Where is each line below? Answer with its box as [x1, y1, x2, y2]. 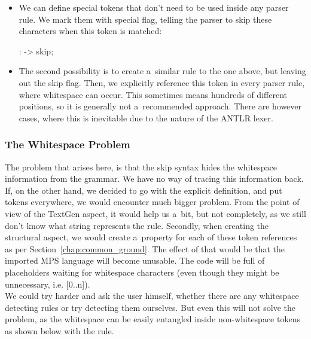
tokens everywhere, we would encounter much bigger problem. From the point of [5, 196, 300, 208]
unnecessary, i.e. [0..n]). [5, 277, 90, 290]
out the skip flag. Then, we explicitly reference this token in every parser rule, [19, 76, 305, 88]
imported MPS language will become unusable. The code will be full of [5, 254, 265, 267]
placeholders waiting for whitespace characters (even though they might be [5, 265, 279, 278]
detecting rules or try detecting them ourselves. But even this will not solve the [5, 301, 296, 313]
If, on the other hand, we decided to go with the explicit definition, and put [5, 184, 282, 196]
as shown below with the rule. [5, 324, 114, 337]
